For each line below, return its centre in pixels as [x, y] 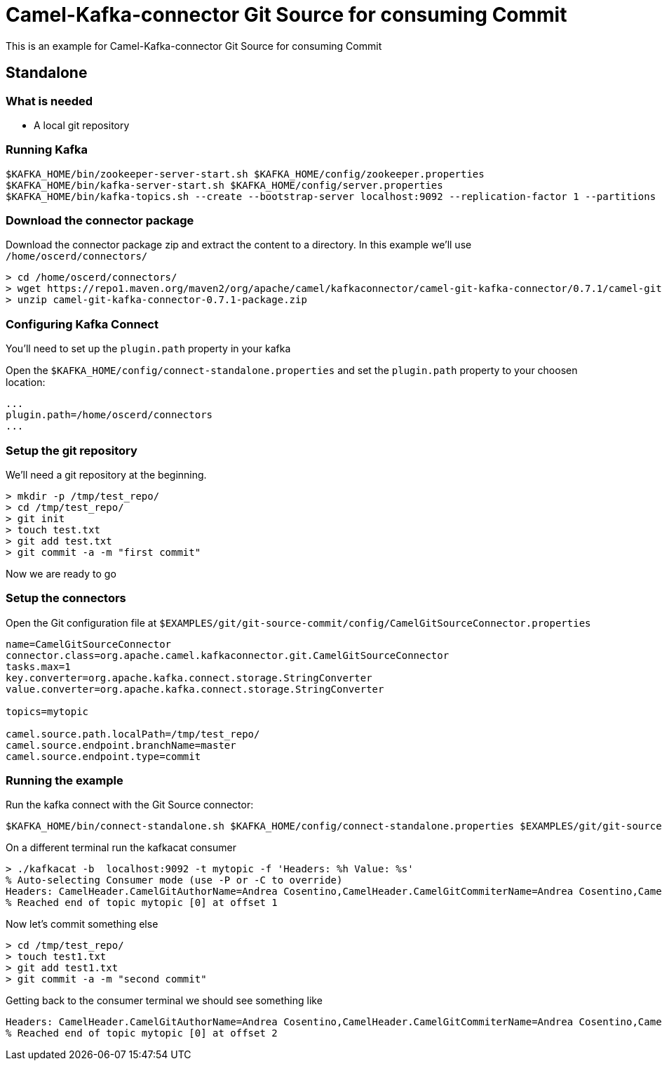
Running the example [65, 781]
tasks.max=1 [38, 666]
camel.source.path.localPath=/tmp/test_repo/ [133, 734]
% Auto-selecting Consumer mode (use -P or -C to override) [174, 880]
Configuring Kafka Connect [82, 324]
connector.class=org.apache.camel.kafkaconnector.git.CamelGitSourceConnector [228, 655]
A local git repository [82, 125]
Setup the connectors [66, 598]
